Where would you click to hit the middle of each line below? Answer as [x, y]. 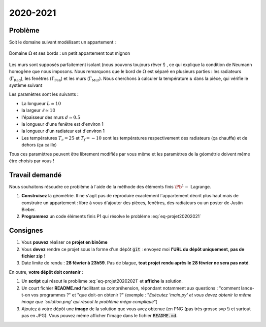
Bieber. [29, 209]
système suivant [26, 85]
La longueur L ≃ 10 [41, 103]
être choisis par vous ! [32, 161]
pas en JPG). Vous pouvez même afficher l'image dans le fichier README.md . [100, 316]
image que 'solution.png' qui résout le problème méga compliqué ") [89, 302]
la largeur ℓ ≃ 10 [38, 110]
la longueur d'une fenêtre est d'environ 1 [62, 124]
